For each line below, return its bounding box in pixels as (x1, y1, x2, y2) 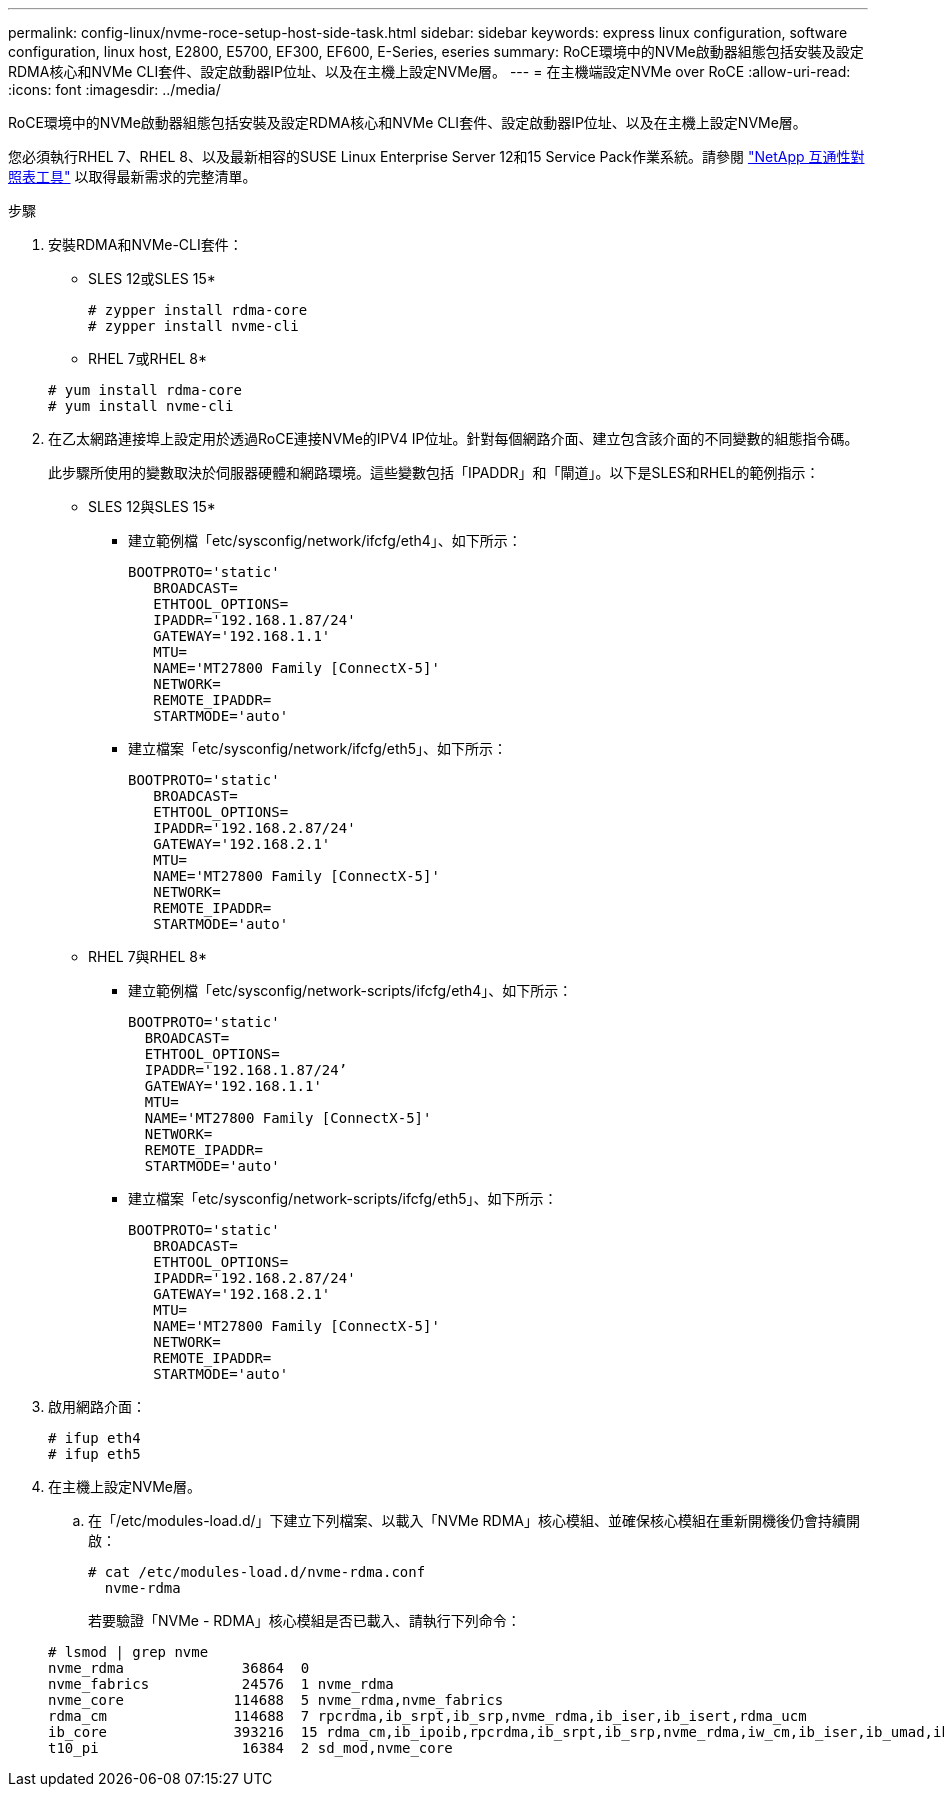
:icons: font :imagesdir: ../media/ (8, 81, 221, 98)
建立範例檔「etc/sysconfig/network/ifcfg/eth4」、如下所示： (128, 532, 522, 549)
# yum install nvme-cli (48, 398, 234, 414)
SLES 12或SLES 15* (88, 270, 216, 287)
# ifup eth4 (48, 1430, 141, 1446)
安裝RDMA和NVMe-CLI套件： (48, 236, 243, 253)
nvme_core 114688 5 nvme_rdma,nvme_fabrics (48, 1692, 504, 1708)
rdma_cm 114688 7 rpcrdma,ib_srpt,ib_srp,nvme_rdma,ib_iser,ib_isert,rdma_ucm (48, 1708, 807, 1724)
